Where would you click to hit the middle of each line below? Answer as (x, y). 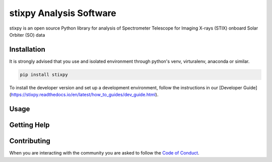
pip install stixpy (44, 74)
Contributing (30, 141)
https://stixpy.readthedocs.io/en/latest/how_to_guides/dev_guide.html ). (85, 95)
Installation (27, 49)
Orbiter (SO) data (27, 35)
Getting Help (29, 125)
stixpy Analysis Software (63, 13)
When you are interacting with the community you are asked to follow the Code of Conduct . (104, 153)
